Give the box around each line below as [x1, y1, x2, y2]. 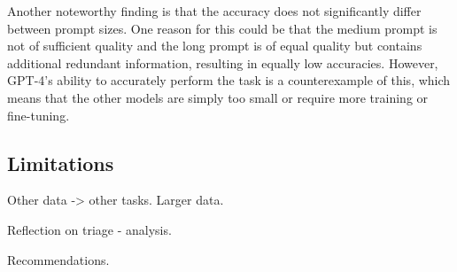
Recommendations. [7, 250, 110, 268]
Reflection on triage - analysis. [7, 220, 172, 238]
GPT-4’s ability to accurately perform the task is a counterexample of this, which [7, 71, 451, 89]
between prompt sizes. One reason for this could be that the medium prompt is [7, 19, 438, 37]
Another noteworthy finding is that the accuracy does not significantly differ [7, 2, 422, 19]
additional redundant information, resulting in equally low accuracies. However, [7, 53, 438, 72]
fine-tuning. [7, 105, 70, 124]
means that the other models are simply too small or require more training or [7, 88, 429, 106]
